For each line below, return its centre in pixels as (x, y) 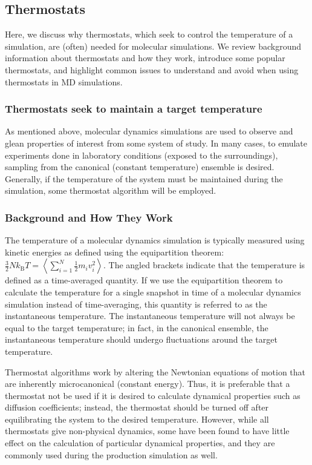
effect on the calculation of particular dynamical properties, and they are (140, 443)
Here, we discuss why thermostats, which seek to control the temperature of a (149, 34)
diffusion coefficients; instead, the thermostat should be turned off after (137, 407)
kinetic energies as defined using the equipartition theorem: (115, 252)
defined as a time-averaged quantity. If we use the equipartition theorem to (144, 280)
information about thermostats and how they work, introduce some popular (145, 58)
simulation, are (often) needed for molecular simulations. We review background (153, 46)
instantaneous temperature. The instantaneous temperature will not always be (150, 316)
